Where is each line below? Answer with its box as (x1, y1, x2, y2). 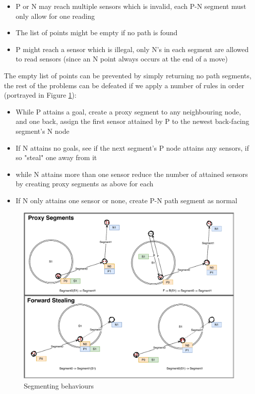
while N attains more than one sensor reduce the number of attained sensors (15, 169, 248, 179)
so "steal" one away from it (15, 152, 97, 163)
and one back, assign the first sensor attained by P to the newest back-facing (15, 116, 250, 126)
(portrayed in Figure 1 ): (4, 90, 77, 100)
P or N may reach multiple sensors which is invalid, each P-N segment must (15, 1, 247, 11)
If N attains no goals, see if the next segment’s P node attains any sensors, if (15, 142, 249, 153)
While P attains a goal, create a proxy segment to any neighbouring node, (15, 106, 241, 116)
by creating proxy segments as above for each (15, 178, 153, 189)
